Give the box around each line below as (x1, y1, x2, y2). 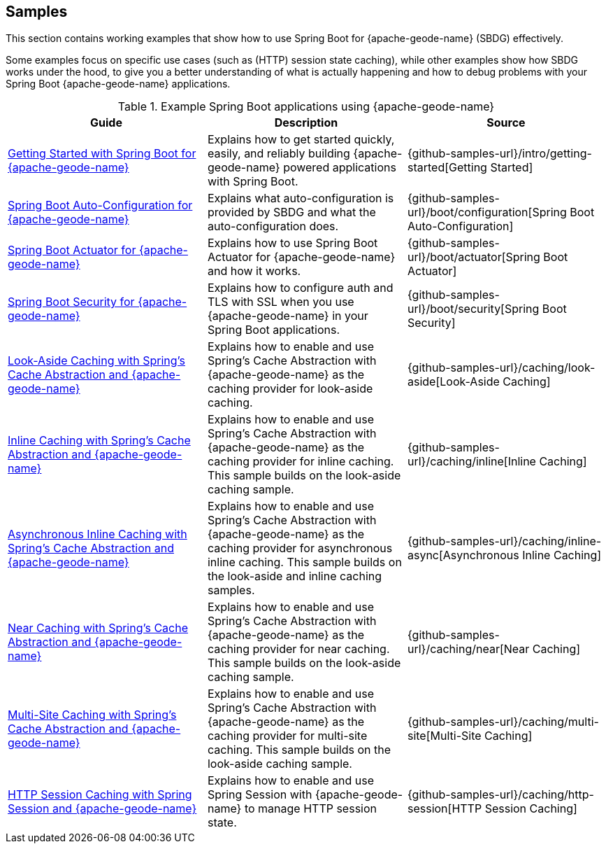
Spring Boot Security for (8, 295, 135, 309)
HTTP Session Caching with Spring (8, 787, 192, 802)
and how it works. (207, 264, 301, 279)
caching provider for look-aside (207, 381, 373, 396)
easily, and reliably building (207, 146, 350, 161)
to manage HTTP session (244, 801, 377, 816)
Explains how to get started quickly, (207, 132, 395, 147)
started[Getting (407, 160, 487, 175)
